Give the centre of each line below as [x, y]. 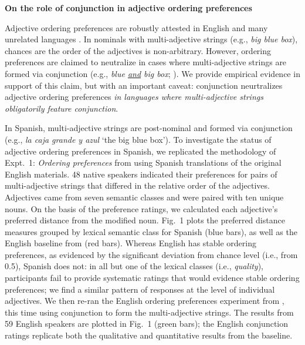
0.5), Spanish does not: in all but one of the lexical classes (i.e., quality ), [134, 266]
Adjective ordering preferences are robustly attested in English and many [136, 27]
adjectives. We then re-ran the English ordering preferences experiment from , [145, 301]
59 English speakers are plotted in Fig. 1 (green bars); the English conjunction [146, 324]
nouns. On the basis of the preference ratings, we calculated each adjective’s [141, 208]
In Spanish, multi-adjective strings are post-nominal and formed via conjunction [149, 128]
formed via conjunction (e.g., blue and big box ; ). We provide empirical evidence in [152, 73]
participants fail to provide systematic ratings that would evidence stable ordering [152, 278]
